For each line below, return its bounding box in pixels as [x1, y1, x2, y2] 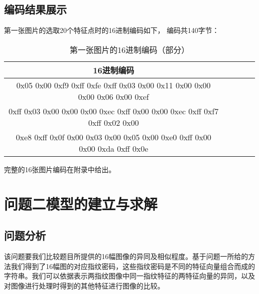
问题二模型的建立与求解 [4, 193, 158, 214]
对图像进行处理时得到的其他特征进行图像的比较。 [4, 280, 164, 291]
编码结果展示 [4, 1, 67, 17]
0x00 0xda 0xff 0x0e [79, 142, 148, 154]
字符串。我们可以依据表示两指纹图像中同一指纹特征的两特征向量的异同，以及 [4, 271, 255, 281]
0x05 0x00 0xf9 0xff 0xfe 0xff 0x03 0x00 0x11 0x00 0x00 [16, 79, 211, 91]
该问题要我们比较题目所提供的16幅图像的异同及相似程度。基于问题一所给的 [4, 251, 248, 261]
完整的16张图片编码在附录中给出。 [4, 164, 116, 174]
